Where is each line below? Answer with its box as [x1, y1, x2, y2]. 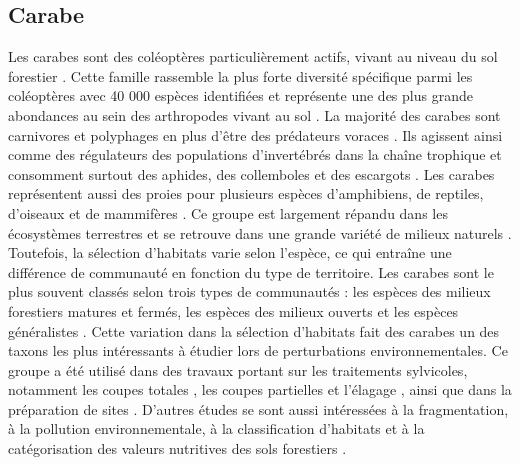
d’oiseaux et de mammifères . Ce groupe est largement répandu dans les [8, 202, 448, 223]
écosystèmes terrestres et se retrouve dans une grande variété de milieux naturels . [8, 222, 512, 243]
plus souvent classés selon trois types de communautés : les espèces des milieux [8, 281, 491, 302]
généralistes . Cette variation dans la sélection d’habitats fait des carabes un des [8, 320, 500, 341]
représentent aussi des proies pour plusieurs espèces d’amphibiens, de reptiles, [8, 183, 484, 204]
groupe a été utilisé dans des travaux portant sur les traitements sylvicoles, [8, 359, 468, 380]
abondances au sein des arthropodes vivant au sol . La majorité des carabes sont [8, 104, 501, 125]
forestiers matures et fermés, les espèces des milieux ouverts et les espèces [8, 300, 459, 321]
